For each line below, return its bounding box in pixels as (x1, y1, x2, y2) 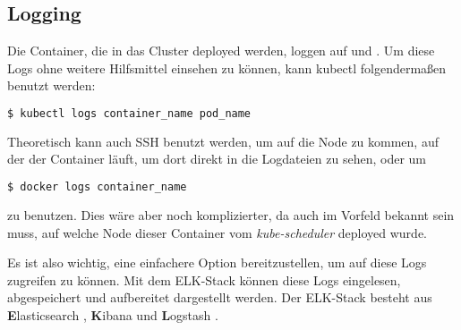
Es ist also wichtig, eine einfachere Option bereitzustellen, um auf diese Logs (7, 253, 427, 272)
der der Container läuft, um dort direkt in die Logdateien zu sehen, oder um (7, 149, 426, 168)
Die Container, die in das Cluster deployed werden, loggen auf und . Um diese (7, 41, 435, 60)
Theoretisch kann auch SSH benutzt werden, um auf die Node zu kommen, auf (7, 131, 439, 150)
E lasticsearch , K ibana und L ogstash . (7, 305, 218, 324)
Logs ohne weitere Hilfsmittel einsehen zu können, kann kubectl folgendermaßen (7, 58, 447, 77)
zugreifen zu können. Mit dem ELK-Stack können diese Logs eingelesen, (7, 270, 401, 289)
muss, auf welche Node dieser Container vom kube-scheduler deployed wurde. (7, 223, 428, 241)
